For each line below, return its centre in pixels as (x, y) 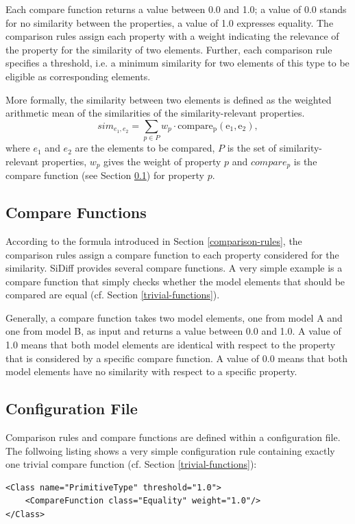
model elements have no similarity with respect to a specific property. (151, 371)
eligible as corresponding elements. (78, 76)
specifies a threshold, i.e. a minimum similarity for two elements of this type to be (177, 63)
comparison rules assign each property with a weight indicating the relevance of (172, 36)
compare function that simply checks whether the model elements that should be (175, 281)
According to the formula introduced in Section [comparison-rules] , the (154, 240)
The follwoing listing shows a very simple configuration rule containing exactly (170, 450)
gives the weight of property (162, 161)
